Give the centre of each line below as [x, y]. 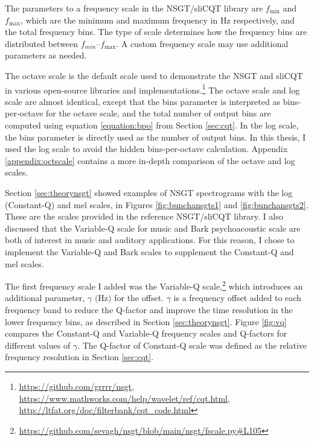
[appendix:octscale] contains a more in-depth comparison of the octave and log [150, 160]
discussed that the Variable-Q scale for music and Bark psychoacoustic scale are [153, 228]
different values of [38, 345]
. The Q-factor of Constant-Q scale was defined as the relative [192, 345]
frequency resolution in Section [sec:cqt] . [79, 357]
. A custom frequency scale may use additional [202, 43]
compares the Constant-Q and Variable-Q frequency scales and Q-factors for [146, 333]
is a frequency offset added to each [237, 298]
